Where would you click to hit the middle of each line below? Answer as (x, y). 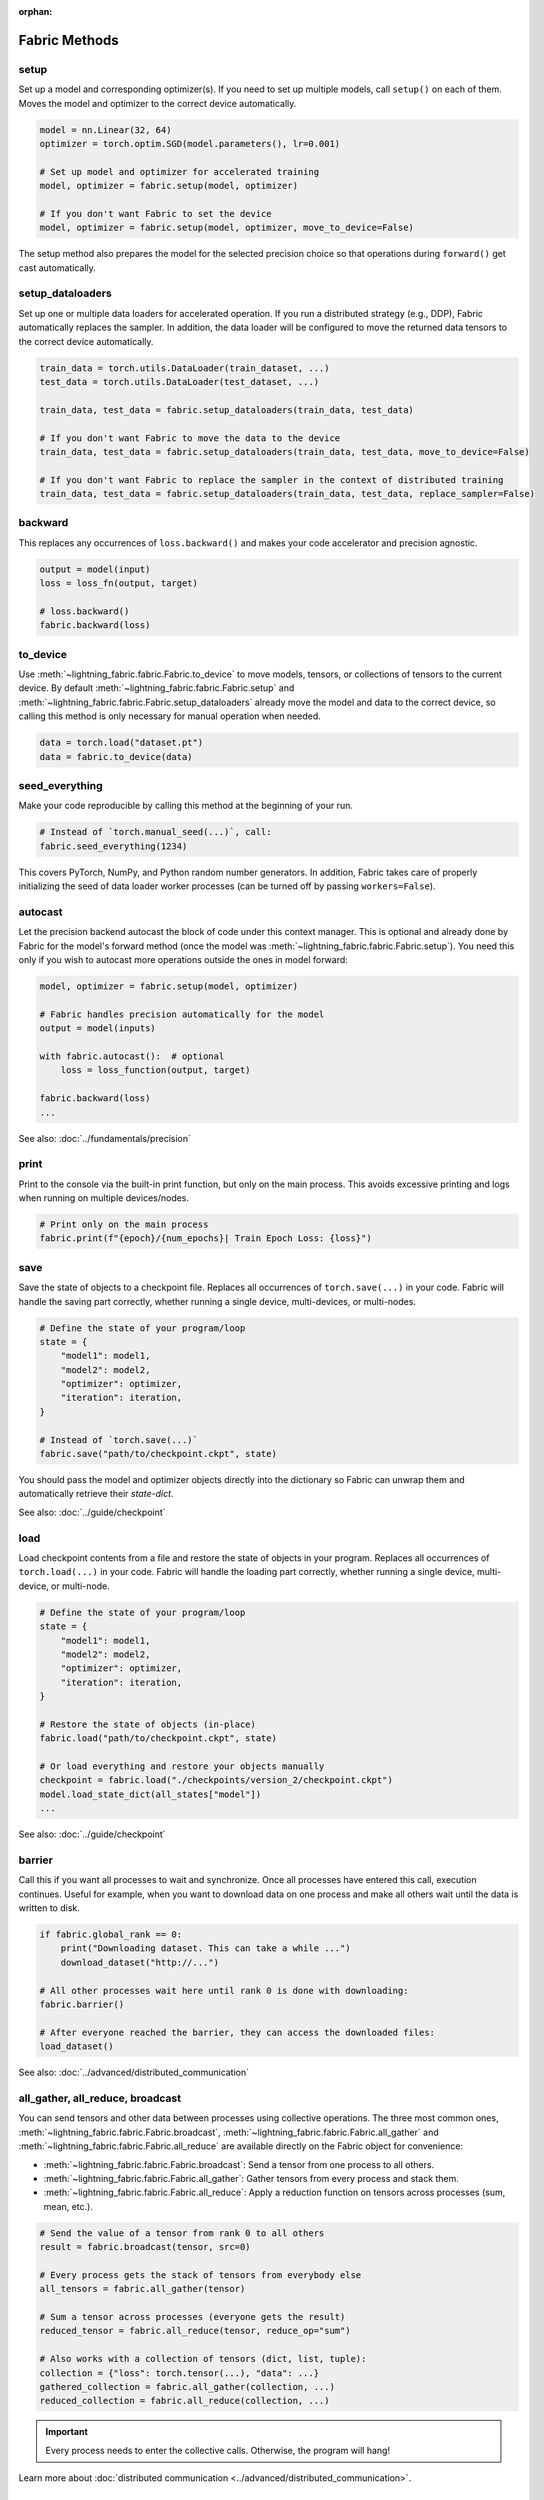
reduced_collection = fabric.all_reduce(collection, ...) (184, 2401)
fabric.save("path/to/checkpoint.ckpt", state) (158, 1454)
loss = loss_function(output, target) (155, 1070)
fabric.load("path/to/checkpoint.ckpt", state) (158, 1738)
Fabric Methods (68, 40)
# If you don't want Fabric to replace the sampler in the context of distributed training (271, 479)
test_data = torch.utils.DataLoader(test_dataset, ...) (179, 381)
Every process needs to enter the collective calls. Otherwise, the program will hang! (217, 2450)
